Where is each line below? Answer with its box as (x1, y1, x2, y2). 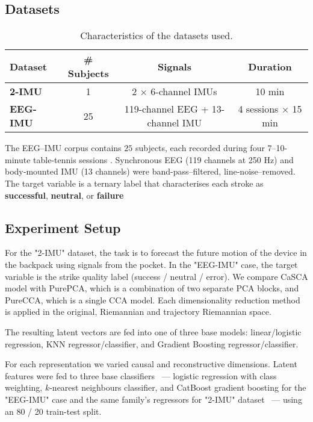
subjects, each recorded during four (135, 141, 265, 154)
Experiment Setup (5, 218, 121, 237)
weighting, (5, 381, 43, 394)
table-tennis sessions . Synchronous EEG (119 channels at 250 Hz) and (33, 153, 294, 166)
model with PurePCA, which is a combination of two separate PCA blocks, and (5, 282, 299, 294)
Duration (248, 59, 292, 73)
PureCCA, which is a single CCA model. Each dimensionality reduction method (5, 293, 300, 306)
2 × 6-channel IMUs (132, 84, 217, 99)
